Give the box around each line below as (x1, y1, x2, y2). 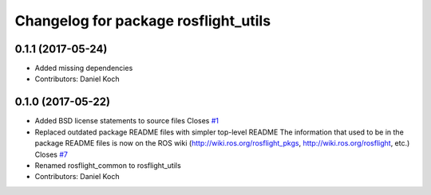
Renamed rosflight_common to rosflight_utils (34, 160, 181, 170)
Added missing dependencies (34, 64, 133, 73)
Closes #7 (34, 150, 68, 159)
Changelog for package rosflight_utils (14, 12, 271, 29)
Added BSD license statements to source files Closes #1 (34, 116, 219, 126)
